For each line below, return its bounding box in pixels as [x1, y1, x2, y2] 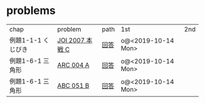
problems [6, 4, 56, 18]
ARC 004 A [57, 60, 90, 69]
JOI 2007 [57, 36, 85, 44]
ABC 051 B [57, 81, 90, 90]
